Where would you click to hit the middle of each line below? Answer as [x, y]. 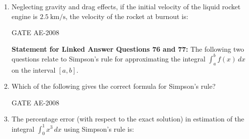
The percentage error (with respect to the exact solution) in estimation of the [128, 119]
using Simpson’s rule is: [99, 129]
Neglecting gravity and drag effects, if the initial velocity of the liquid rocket [126, 6]
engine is [24, 16]
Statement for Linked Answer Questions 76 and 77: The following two [128, 49]
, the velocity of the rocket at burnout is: [127, 16]
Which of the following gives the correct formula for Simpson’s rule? [113, 86]
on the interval [34, 69]
